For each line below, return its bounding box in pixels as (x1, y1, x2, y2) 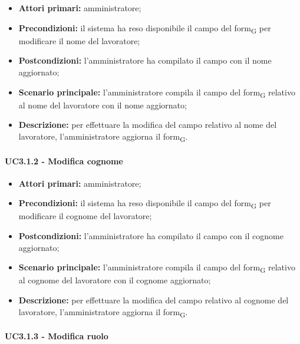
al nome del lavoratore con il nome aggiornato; (18, 98, 187, 111)
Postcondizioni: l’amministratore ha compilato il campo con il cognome (18, 230, 283, 242)
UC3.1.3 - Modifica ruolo (5, 330, 108, 342)
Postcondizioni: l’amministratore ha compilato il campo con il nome (18, 54, 272, 67)
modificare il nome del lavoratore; (18, 34, 140, 47)
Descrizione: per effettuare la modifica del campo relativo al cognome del (18, 293, 289, 306)
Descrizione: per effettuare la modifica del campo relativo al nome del (18, 118, 277, 131)
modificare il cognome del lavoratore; (18, 210, 152, 222)
